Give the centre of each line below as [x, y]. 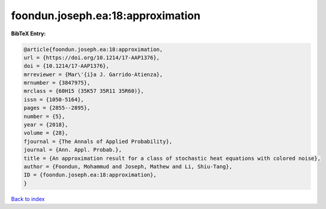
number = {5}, [44, 116]
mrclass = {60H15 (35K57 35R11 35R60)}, [84, 91]
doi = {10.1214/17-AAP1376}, [67, 66]
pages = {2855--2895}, [57, 108]
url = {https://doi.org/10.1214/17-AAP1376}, [92, 57]
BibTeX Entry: [28, 34]
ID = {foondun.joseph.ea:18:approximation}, [90, 175]
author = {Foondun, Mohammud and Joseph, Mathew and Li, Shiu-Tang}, [128, 167]
